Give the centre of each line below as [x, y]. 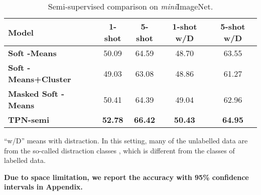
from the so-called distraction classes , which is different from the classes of [119, 150]
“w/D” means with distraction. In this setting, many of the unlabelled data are [126, 140]
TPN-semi [29, 120]
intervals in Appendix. [43, 187]
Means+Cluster [40, 79]
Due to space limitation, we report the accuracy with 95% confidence [126, 177]
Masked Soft [33, 93]
